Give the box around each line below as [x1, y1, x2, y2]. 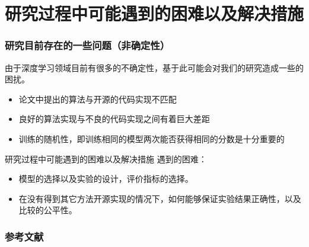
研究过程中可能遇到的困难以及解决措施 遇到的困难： [5, 152, 207, 165]
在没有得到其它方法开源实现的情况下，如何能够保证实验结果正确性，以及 [18, 192, 301, 204]
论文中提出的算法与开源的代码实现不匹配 [18, 92, 177, 105]
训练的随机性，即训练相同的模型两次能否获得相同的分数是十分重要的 [18, 132, 285, 145]
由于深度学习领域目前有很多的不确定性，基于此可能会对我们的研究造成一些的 [5, 61, 304, 73]
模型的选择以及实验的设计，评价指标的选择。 [18, 172, 193, 185]
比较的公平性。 [18, 204, 77, 216]
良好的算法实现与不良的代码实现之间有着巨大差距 [18, 113, 210, 125]
